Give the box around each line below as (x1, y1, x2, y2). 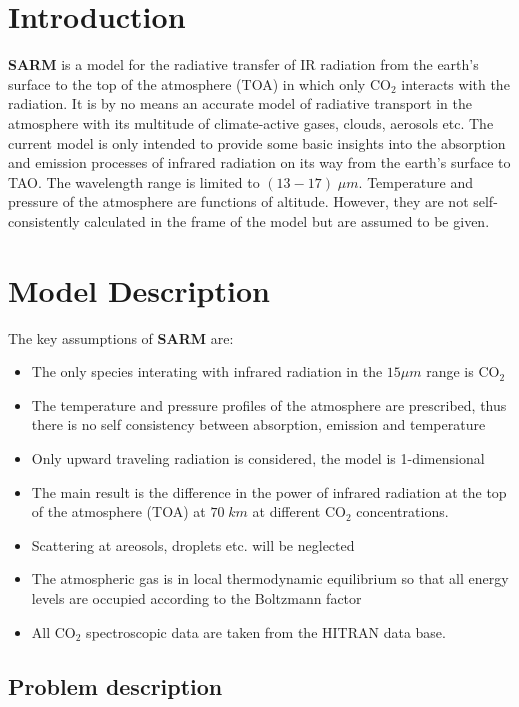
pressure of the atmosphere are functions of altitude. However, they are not (8, 191, 469, 212)
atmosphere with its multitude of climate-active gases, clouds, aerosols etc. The (8, 112, 494, 133)
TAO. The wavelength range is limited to (8, 171, 260, 192)
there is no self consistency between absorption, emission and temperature (31, 414, 486, 435)
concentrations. (356, 501, 449, 522)
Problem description (8, 670, 223, 701)
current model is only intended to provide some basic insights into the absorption (8, 132, 506, 153)
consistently (8, 210, 80, 231)
